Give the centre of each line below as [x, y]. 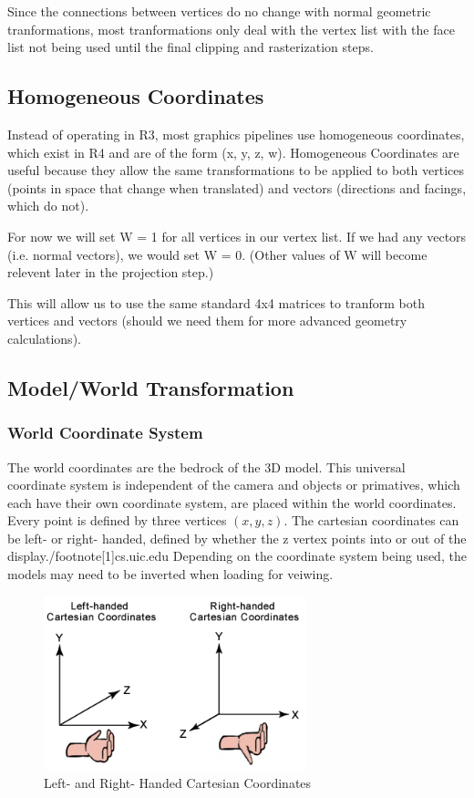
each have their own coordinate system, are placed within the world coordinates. [232, 502]
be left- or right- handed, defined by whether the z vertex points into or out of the [237, 538]
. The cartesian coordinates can [371, 520]
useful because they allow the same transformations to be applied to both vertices [236, 170]
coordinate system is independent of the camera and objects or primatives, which [234, 485]
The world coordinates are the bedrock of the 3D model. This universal [206, 466]
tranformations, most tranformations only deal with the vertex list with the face [231, 29]
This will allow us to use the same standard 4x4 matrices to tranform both [216, 302]
